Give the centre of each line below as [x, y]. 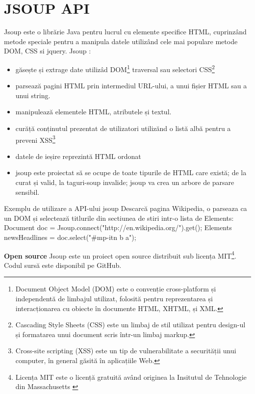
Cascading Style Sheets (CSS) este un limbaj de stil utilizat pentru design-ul [130, 325]
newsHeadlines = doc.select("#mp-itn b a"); [70, 237]
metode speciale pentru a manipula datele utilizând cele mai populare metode [121, 41]
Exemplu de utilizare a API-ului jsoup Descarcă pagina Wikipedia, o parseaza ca [126, 208]
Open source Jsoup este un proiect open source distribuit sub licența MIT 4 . [120, 255]
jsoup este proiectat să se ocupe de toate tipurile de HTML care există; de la [131, 172]
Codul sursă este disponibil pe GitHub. [63, 265]
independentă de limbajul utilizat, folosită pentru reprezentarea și [114, 298]
